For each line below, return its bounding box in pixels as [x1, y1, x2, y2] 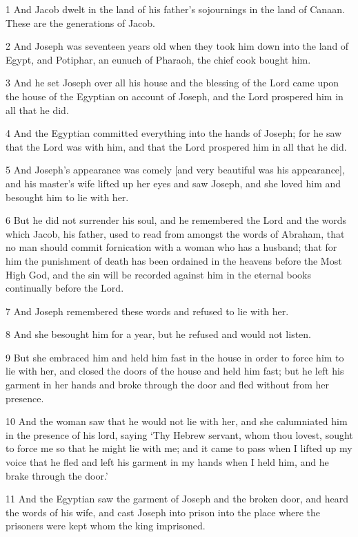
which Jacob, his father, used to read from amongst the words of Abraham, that [6, 226, 345, 241]
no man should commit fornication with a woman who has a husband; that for [6, 240, 337, 254]
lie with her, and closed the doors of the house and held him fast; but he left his [6, 364, 344, 378]
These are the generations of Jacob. [6, 15, 156, 30]
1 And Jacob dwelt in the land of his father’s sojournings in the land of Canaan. [6, 2, 345, 16]
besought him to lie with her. [6, 189, 129, 204]
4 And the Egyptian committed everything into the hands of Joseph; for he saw [6, 126, 342, 140]
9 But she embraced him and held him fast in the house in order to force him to [6, 350, 344, 364]
